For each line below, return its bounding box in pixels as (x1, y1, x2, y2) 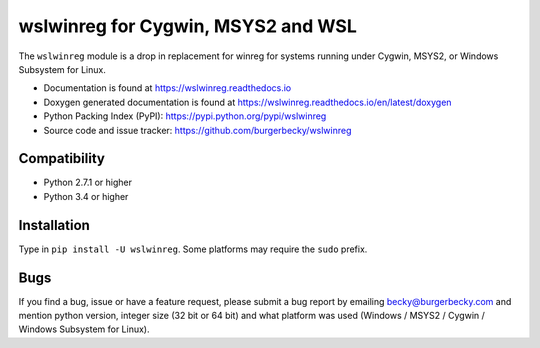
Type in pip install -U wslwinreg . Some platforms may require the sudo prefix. (18, 243, 368, 255)
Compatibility (18, 150, 105, 167)
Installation (18, 216, 90, 234)
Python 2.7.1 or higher (43, 176, 133, 189)
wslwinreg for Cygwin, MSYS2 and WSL (18, 15, 357, 37)
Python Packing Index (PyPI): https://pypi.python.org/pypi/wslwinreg (43, 110, 327, 122)
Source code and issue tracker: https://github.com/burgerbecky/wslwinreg (43, 124, 352, 136)
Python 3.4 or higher (43, 190, 129, 202)
